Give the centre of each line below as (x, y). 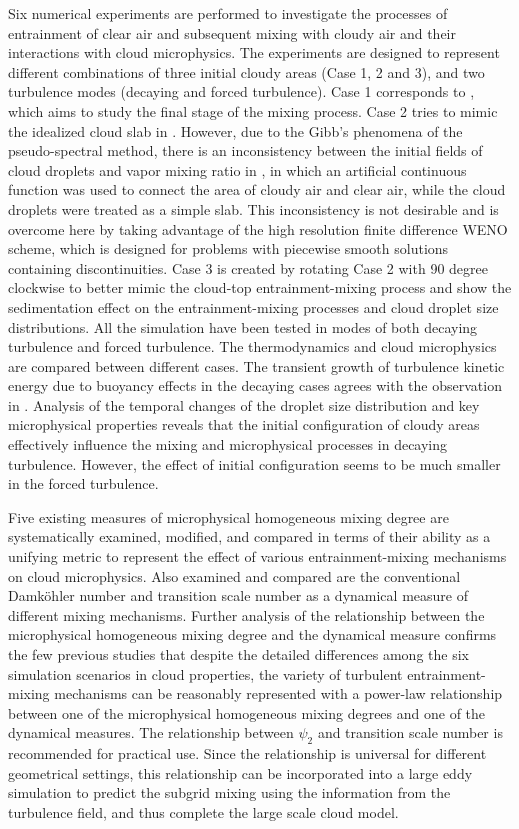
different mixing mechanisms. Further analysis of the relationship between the (246, 614)
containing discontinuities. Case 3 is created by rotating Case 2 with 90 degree (248, 267)
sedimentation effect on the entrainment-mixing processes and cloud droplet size (253, 306)
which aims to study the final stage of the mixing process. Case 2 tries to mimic (253, 110)
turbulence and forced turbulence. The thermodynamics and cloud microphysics (252, 346)
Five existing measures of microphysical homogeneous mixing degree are (228, 516)
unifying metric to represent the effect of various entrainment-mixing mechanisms (257, 556)
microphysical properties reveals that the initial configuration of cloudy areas (244, 424)
